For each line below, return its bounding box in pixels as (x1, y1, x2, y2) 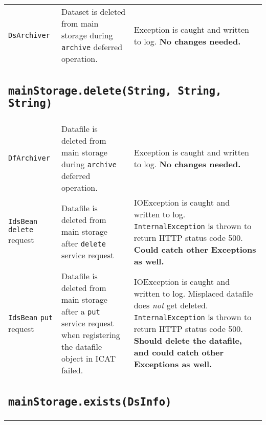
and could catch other (134, 346, 224, 358)
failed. (61, 364, 83, 376)
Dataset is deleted (61, 6, 126, 17)
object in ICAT (61, 352, 116, 364)
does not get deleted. (134, 299, 208, 311)
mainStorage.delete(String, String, (8, 84, 222, 97)
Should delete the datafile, (134, 334, 242, 346)
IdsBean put (8, 314, 53, 322)
